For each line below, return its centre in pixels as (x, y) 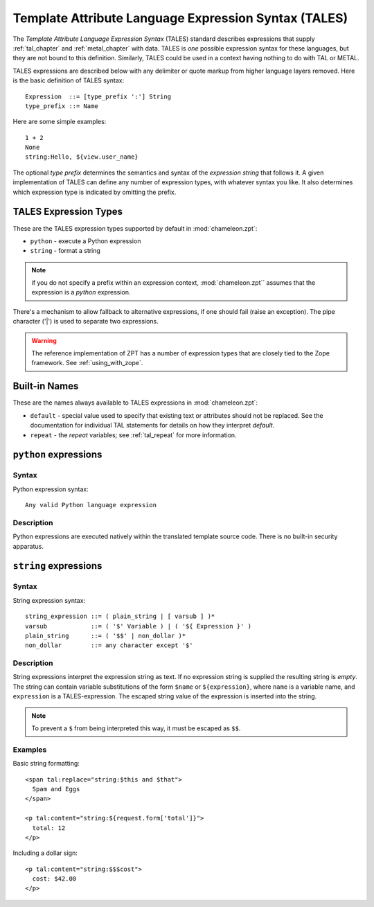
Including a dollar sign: (45, 853)
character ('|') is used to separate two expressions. (86, 322)
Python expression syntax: (51, 489)
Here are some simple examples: (60, 122)
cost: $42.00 (54, 879)
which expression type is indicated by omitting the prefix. (95, 192)
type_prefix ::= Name (62, 106)
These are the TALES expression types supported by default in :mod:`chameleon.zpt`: (135, 228)
